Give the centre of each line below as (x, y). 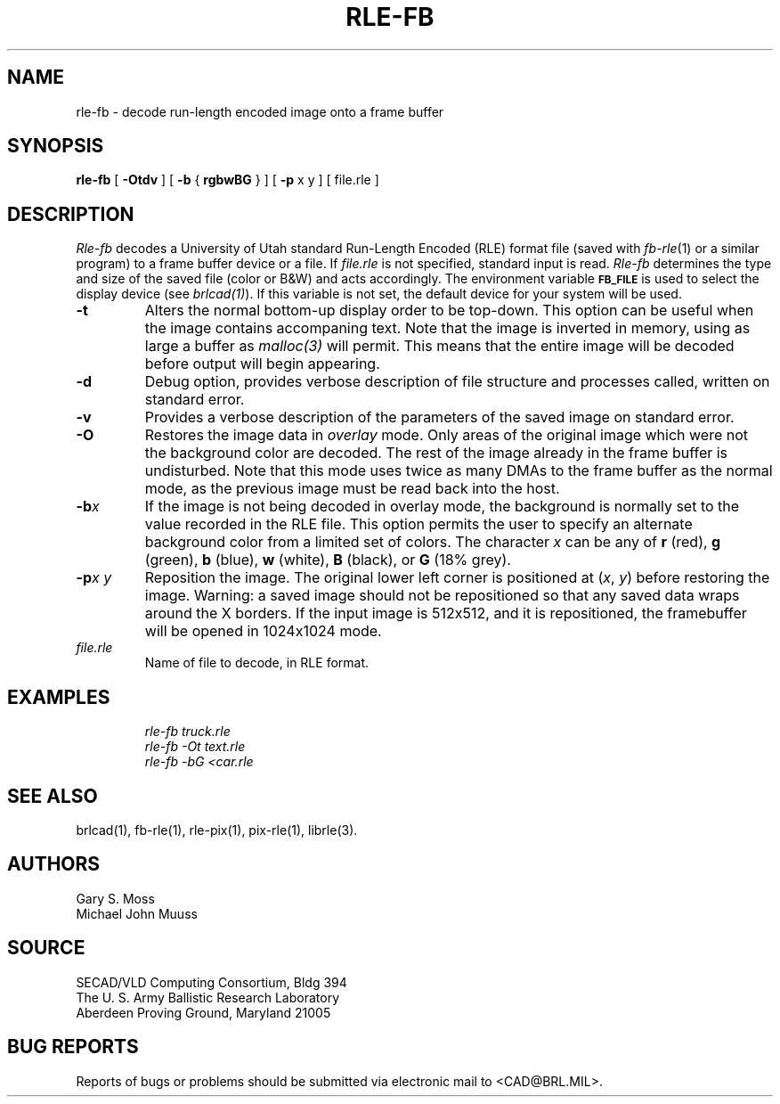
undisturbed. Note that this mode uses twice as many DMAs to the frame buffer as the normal (459, 471)
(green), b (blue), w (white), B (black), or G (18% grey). (328, 560)
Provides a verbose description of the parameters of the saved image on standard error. (439, 417)
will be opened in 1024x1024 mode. (263, 631)
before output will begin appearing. (262, 364)
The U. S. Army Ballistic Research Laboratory (208, 997)
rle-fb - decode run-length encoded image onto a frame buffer (260, 111)
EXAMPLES (59, 697)
